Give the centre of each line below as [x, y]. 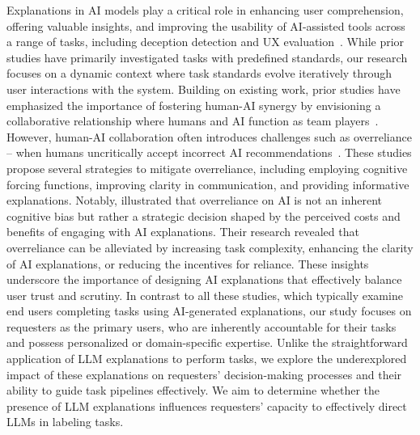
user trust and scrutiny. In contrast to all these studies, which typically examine [205, 295]
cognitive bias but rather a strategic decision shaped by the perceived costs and [204, 215]
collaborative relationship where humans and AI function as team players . [193, 121]
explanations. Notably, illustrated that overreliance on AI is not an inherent [194, 200]
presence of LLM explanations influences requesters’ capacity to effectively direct [207, 405]
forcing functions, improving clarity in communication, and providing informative [208, 184]
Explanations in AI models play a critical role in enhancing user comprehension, [205, 10]
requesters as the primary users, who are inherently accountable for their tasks [202, 326]
